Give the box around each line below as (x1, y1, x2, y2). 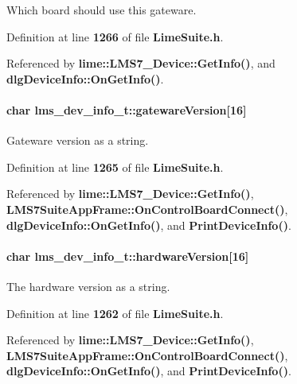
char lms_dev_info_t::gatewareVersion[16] (6, 101, 247, 118)
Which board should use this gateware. (6, 2, 197, 17)
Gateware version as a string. (6, 132, 149, 149)
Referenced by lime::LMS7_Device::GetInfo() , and (6, 55, 276, 72)
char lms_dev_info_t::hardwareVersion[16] (6, 247, 249, 264)
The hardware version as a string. (6, 277, 170, 294)
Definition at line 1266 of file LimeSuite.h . (6, 28, 224, 45)
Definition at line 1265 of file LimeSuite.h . (6, 158, 224, 175)
